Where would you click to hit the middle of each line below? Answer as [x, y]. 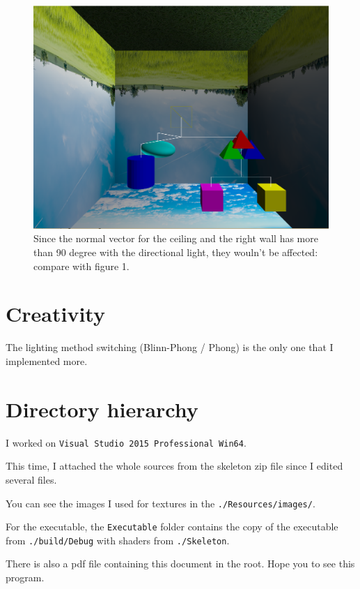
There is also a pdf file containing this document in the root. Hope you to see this [180, 564]
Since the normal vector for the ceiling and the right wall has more [176, 238]
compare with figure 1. [81, 266]
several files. [31, 479]
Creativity [55, 314]
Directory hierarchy [102, 409]
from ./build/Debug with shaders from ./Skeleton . [118, 540]
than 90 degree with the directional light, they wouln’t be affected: [176, 252]
